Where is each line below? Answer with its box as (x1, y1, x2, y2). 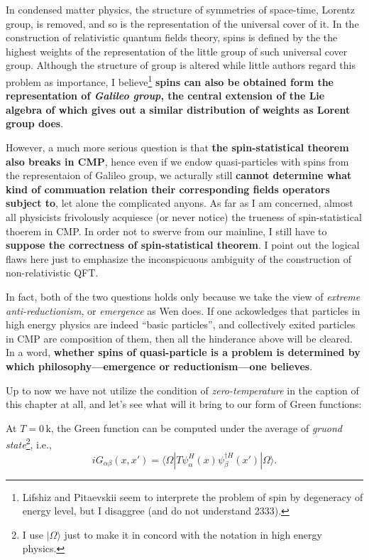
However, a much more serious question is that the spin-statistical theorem (6, 140, 349, 154)
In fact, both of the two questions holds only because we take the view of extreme (6, 289, 360, 303)
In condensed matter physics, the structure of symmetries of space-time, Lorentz (6, 2, 356, 16)
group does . (6, 116, 64, 131)
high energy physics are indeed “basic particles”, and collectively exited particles (6, 317, 356, 332)
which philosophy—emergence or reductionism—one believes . (6, 358, 313, 373)
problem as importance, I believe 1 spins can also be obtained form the (6, 72, 334, 89)
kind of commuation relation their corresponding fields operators (6, 181, 330, 196)
